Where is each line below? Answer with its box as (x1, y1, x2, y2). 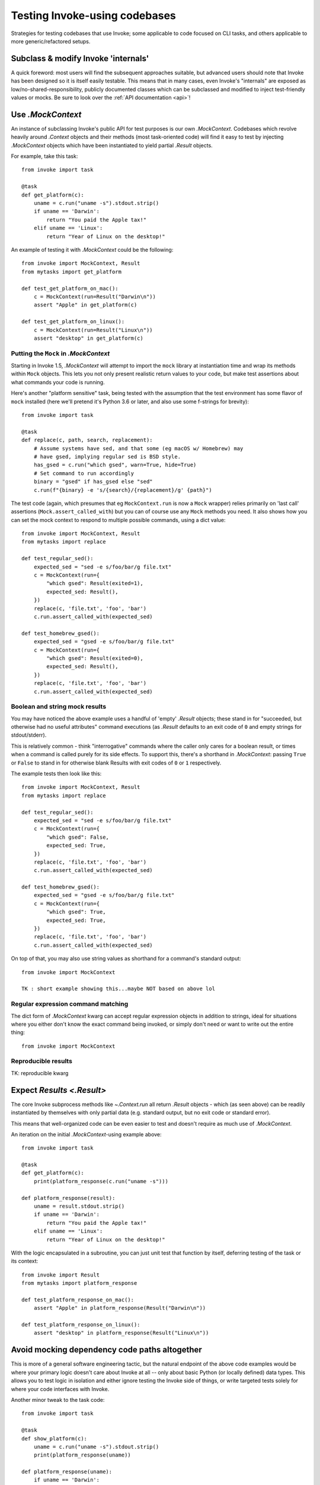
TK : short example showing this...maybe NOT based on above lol (21, 985, 216, 992)
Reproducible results (11, 1057, 72, 1066)
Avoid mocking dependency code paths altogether (11, 1345, 203, 1355)
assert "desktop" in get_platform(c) (33, 334, 143, 342)
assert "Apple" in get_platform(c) (33, 302, 137, 308)
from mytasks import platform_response (21, 1280, 137, 1287)
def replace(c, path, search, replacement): (21, 437, 153, 444)
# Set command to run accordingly (33, 470, 135, 476)
